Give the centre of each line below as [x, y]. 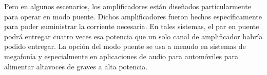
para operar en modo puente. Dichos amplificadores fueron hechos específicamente [133, 16]
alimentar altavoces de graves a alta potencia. [76, 66]
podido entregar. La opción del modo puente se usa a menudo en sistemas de [125, 46]
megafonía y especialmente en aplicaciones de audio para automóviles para [121, 56]
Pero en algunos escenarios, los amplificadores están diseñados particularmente [128, 6]
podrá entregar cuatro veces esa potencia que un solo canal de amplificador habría [133, 36]
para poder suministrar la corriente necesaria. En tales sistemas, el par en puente [132, 26]
